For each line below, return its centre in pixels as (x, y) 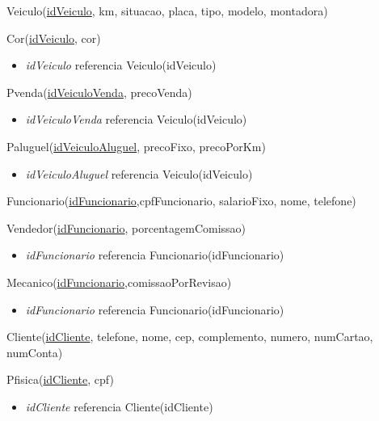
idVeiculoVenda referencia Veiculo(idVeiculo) (136, 119)
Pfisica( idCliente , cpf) (60, 379)
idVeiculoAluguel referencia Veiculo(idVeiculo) (139, 173)
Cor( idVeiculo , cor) (54, 38)
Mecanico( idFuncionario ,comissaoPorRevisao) (119, 282)
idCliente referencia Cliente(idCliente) (119, 406)
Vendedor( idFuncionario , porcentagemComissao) (126, 227)
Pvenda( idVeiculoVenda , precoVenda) (99, 92)
